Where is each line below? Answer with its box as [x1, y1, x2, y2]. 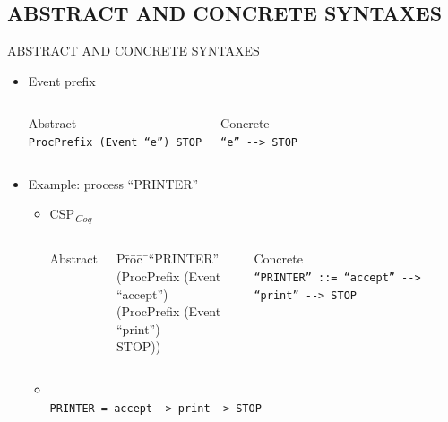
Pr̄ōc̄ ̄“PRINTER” [116, 249, 220, 268]
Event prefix [28, 71, 96, 90]
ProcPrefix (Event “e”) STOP [28, 135, 202, 149]
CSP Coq [49, 204, 92, 226]
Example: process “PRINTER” [28, 174, 199, 193]
